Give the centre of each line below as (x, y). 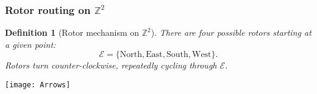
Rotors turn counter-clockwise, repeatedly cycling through (111, 65)
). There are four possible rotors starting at (231, 32)
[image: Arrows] (38, 85)
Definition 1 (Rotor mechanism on (72, 32)
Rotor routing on (48, 9)
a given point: (30, 44)
